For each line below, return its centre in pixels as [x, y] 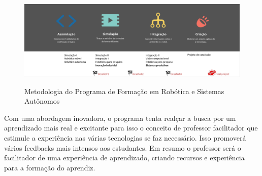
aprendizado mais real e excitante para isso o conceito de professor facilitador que [131, 128]
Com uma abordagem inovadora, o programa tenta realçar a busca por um [120, 118]
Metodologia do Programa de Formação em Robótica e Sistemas [124, 91]
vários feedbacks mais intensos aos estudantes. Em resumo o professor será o [123, 147]
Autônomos [42, 101]
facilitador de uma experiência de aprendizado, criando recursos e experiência [124, 158]
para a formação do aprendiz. [50, 167]
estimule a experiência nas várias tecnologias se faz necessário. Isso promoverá [125, 138]
